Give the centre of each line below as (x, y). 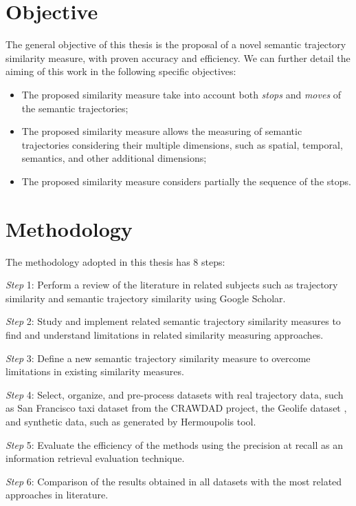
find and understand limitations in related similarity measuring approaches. (165, 334)
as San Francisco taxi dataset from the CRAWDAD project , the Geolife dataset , (176, 408)
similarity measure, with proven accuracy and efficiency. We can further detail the (178, 57)
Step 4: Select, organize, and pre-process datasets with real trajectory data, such (175, 394)
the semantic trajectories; (75, 108)
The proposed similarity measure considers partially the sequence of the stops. (186, 181)
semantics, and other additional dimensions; (114, 158)
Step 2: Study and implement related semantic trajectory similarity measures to (173, 321)
